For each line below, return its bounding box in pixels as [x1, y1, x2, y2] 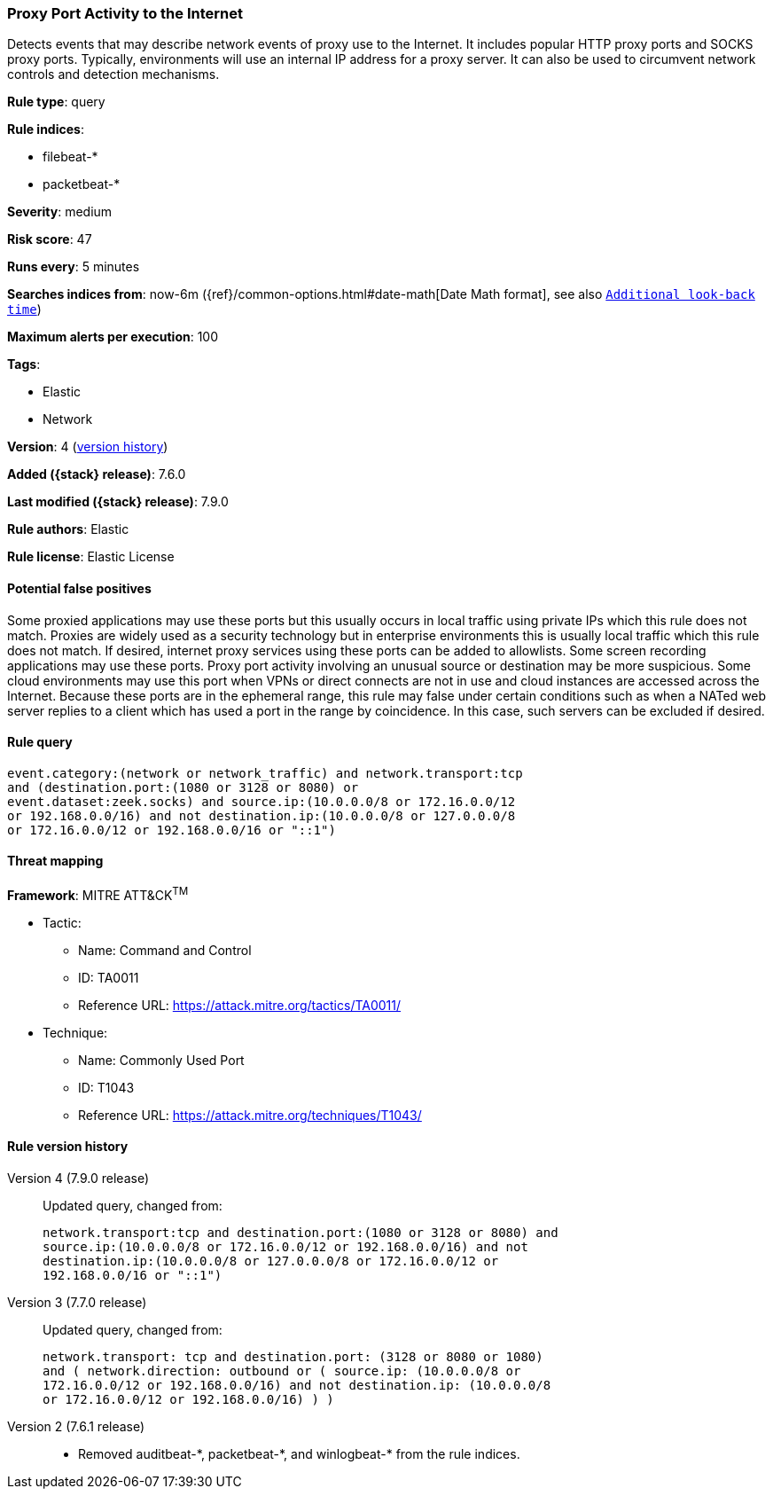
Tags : [7, 356, 41, 372]
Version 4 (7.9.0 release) [7, 1170, 149, 1186]
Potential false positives [7, 580, 152, 596]
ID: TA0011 [78, 969, 139, 985]
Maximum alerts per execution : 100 [7, 329, 219, 345]
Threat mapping [7, 853, 104, 869]
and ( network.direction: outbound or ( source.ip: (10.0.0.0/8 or [43, 1363, 521, 1378]
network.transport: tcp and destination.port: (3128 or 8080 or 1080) [43, 1349, 543, 1364]
